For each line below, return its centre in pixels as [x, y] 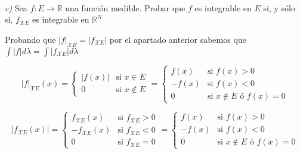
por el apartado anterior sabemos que [178, 39]
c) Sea [16, 7]
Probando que [30, 39]
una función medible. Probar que [125, 7]
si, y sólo [279, 7]
